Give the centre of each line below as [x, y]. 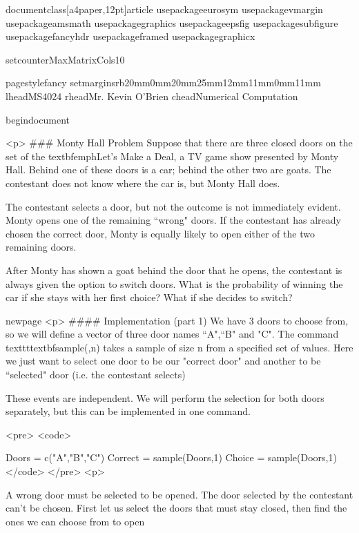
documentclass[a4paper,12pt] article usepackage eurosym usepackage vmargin [164, 9]
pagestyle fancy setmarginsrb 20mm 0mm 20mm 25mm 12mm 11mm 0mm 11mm [163, 83]
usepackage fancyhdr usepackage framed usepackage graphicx [130, 36]
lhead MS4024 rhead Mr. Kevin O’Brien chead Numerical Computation [152, 96]
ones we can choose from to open [75, 521]
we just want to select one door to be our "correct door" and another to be [163, 361]
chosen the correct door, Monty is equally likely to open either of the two [160, 233]
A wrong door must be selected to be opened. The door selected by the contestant [179, 494]
